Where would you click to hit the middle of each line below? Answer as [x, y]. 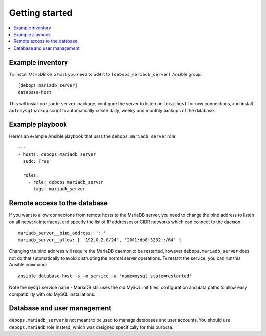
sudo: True [36, 161]
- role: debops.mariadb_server [66, 182]
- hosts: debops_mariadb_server [57, 154]
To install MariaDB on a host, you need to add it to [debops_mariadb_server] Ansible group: [105, 74]
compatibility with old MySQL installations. [52, 294]
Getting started [41, 13]
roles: [31, 175]
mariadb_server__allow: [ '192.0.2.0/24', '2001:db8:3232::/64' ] [100, 240]
